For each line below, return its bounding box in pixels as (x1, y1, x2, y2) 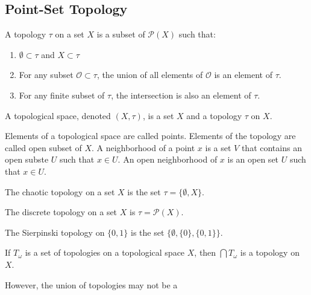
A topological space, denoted (5, 109, 111, 122)
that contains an (241, 141, 302, 154)
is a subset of (96, 28, 145, 41)
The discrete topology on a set (5, 206, 118, 218)
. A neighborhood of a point (91, 141, 195, 154)
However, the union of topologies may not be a (5, 278, 178, 291)
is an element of (214, 68, 272, 81)
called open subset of (5, 141, 82, 154)
